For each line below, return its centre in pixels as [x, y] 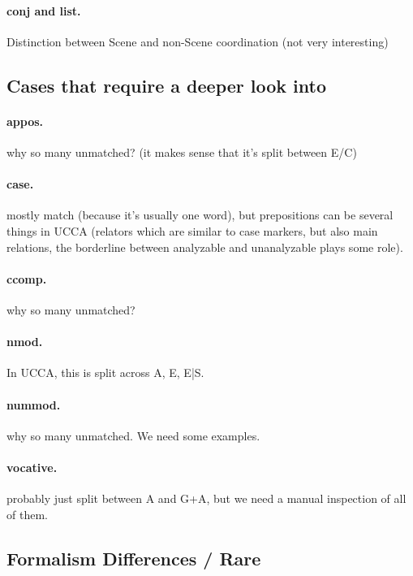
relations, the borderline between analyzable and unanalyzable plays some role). [205, 247]
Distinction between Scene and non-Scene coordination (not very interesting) [198, 41]
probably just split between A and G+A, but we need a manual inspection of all [206, 498]
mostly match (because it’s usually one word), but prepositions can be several [200, 215]
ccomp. [27, 278]
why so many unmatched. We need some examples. [133, 435]
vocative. [32, 467]
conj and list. [44, 10]
